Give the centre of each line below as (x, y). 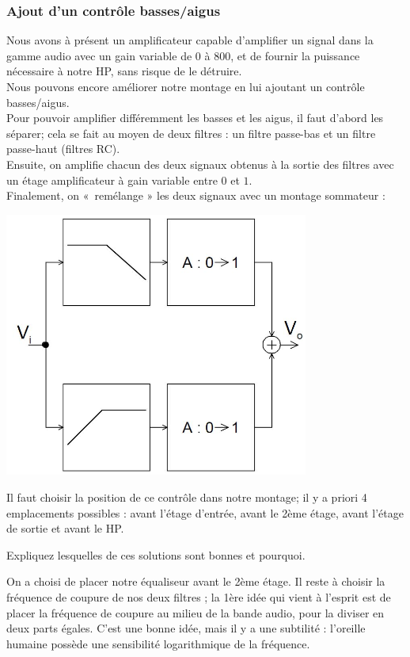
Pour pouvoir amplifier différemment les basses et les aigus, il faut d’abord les (195, 118)
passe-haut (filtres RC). (63, 149)
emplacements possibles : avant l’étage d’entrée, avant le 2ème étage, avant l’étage (205, 512)
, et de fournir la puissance (295, 55)
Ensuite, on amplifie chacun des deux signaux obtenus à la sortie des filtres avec (200, 164)
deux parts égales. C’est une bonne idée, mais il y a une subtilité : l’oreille (186, 628)
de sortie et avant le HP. (65, 528)
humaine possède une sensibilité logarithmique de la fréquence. (158, 643)
